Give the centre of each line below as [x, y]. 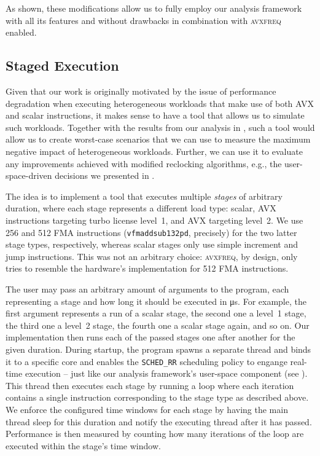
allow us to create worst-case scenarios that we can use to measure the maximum [158, 139]
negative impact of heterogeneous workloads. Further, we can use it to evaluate [154, 151]
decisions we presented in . [105, 175]
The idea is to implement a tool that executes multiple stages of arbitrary [144, 196]
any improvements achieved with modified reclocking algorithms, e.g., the [144, 163]
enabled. [21, 32]
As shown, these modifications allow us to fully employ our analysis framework [154, 8]
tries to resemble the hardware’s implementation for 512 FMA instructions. [147, 268]
